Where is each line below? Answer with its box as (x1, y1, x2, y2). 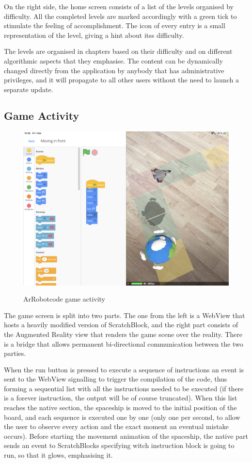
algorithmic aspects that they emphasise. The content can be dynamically (4, 55, 223, 65)
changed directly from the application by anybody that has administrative (4, 65, 224, 75)
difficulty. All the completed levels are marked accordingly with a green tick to (4, 11, 237, 21)
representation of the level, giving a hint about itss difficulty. (4, 30, 184, 40)
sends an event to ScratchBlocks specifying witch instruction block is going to (4, 440, 235, 450)
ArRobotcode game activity (23, 294, 106, 304)
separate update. (4, 84, 53, 94)
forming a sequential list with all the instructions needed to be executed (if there (4, 383, 244, 393)
